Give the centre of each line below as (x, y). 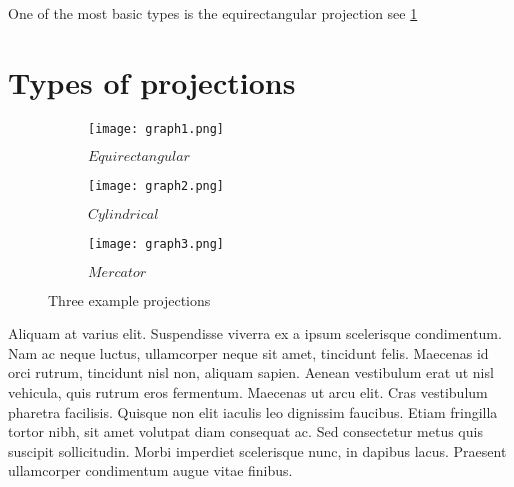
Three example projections (129, 299)
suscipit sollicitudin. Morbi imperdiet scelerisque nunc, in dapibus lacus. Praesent (257, 450)
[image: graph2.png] (156, 186)
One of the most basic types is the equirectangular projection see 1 (213, 13)
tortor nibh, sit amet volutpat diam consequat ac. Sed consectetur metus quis (245, 431)
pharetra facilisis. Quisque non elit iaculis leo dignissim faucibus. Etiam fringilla (253, 411)
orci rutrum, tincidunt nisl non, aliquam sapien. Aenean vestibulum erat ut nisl (251, 372)
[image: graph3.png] (156, 244)
